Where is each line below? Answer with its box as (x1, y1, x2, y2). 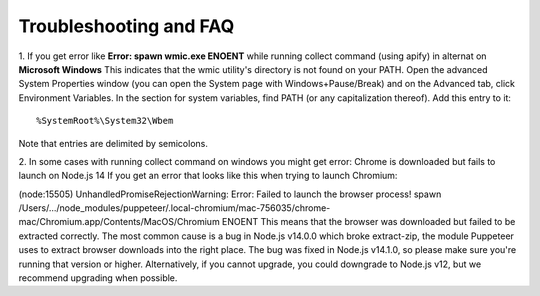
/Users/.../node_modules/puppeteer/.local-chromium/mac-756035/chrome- (18, 202, 331, 214)
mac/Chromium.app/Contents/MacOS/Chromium (18, 216, 220, 228)
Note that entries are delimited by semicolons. (18, 137, 209, 149)
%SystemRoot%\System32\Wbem (36, 115, 174, 127)
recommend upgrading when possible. (18, 272, 178, 284)
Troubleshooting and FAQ (18, 15, 235, 37)
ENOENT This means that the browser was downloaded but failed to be (221, 216, 516, 228)
